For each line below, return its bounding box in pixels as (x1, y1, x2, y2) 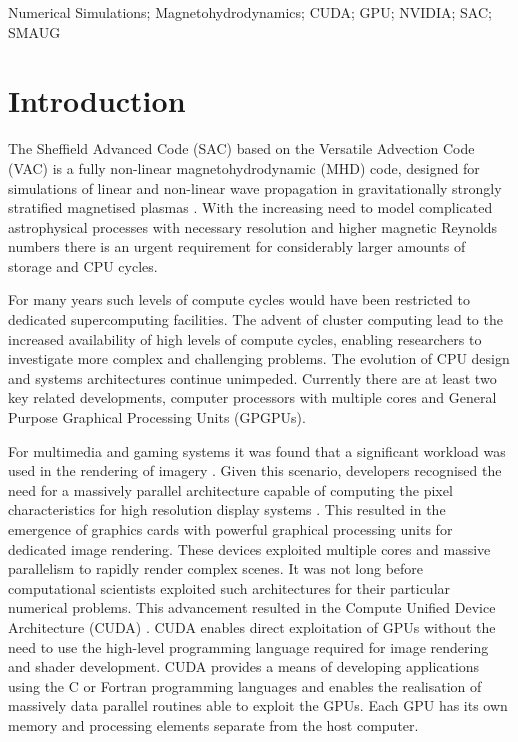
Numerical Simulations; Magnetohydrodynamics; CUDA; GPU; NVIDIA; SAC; (8, 2, 492, 22)
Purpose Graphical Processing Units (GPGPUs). (8, 407, 306, 428)
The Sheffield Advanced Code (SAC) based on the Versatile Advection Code (8, 138, 475, 159)
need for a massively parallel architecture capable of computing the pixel (8, 479, 453, 500)
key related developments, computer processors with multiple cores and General (8, 387, 497, 408)
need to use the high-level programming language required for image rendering (8, 636, 489, 657)
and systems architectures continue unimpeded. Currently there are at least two (8, 367, 497, 388)
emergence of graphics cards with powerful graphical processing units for (8, 519, 453, 539)
